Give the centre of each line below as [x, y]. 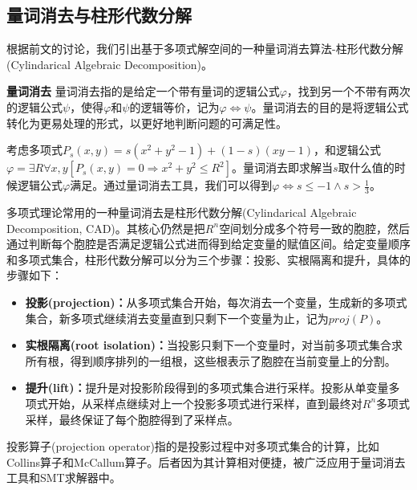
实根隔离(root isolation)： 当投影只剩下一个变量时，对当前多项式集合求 [214, 345]
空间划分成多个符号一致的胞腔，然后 [315, 228]
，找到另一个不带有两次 [348, 91]
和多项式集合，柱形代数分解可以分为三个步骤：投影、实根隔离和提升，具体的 [208, 259]
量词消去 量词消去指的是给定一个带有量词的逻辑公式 [143, 91]
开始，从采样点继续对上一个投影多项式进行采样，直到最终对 [205, 403]
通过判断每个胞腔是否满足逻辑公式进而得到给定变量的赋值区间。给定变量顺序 [208, 244]
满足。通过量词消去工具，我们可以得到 [171, 185]
